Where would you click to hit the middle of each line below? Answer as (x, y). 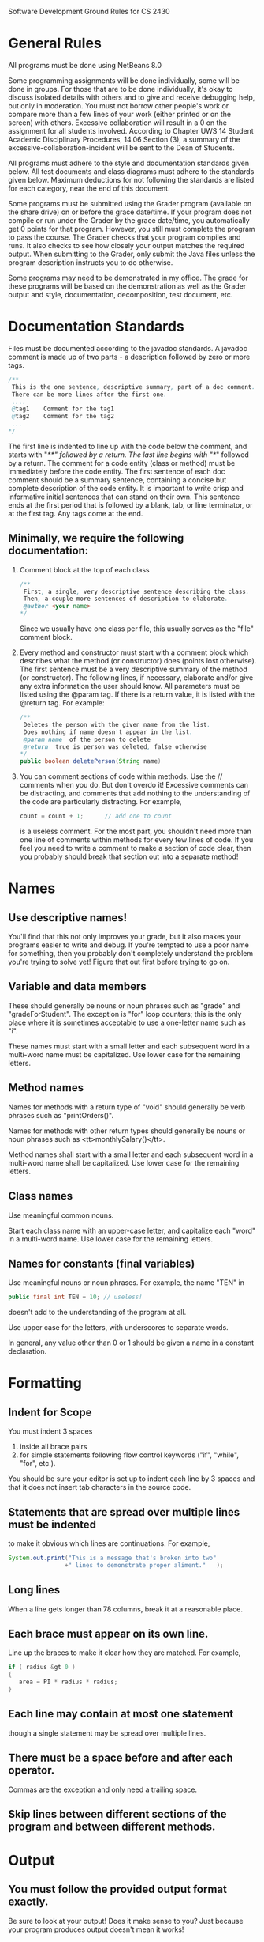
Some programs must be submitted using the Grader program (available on (130, 203)
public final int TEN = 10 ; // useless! (76, 1297)
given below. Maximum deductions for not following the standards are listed (131, 179)
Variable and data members (78, 986)
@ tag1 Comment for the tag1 (63, 409)
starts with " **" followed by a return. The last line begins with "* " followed (129, 455)
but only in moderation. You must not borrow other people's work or (119, 105)
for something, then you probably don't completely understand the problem (131, 954)
